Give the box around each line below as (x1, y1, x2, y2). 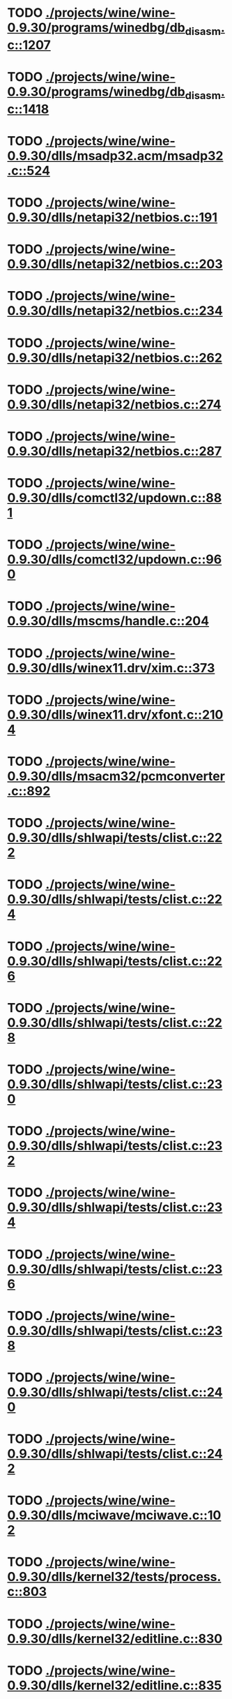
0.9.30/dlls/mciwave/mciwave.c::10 (7, 1508, 222, 1523)
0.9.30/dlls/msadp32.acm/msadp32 (7, 148, 224, 163)
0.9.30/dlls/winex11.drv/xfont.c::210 (7, 706, 224, 722)
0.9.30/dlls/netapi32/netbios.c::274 (7, 396, 222, 413)
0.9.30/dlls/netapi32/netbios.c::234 (7, 303, 223, 319)
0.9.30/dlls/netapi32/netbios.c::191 (7, 209, 218, 225)
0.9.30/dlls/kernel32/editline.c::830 (7, 1631, 223, 1647)
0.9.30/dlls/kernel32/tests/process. (7, 1569, 222, 1585)
